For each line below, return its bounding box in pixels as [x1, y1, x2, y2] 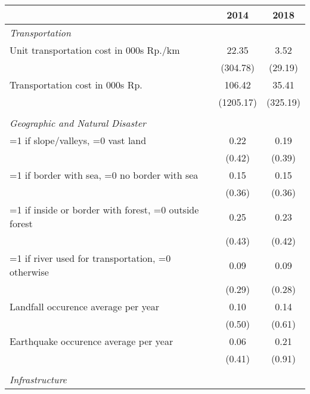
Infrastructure [10, 372, 67, 386]
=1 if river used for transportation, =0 [10, 251, 171, 265]
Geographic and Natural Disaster [10, 116, 146, 130]
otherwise [10, 265, 49, 279]
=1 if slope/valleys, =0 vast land [10, 133, 147, 147]
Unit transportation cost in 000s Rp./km [10, 43, 180, 57]
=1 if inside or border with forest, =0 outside [10, 203, 199, 216]
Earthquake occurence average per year [10, 334, 173, 348]
